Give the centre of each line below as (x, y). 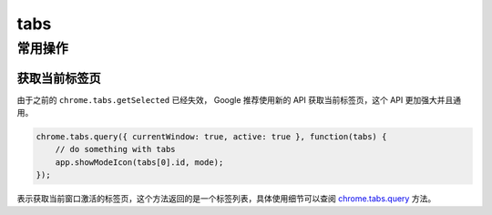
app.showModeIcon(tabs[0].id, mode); (139, 162)
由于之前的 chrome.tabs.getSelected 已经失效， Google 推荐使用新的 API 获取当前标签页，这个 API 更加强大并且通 (239, 99)
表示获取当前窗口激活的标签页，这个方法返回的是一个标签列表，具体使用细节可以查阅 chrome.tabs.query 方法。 (226, 199)
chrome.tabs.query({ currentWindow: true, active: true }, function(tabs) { (211, 137)
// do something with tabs (116, 149)
